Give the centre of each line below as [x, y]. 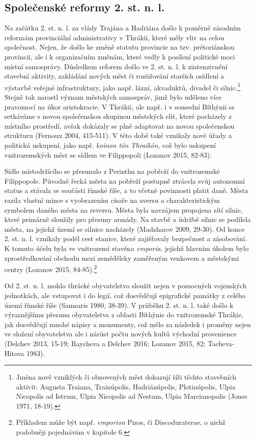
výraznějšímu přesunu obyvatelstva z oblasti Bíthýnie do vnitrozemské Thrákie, [124, 315]
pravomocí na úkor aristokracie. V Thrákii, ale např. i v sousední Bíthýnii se [120, 106]
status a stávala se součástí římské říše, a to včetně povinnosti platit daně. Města [127, 190]
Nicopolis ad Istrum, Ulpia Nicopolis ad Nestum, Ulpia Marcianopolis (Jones [132, 396]
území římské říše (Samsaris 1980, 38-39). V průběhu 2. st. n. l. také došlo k [119, 305]
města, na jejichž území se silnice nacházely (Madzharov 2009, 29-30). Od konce [125, 229]
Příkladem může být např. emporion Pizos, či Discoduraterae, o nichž [121, 422]
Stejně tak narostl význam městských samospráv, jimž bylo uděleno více [113, 97]
